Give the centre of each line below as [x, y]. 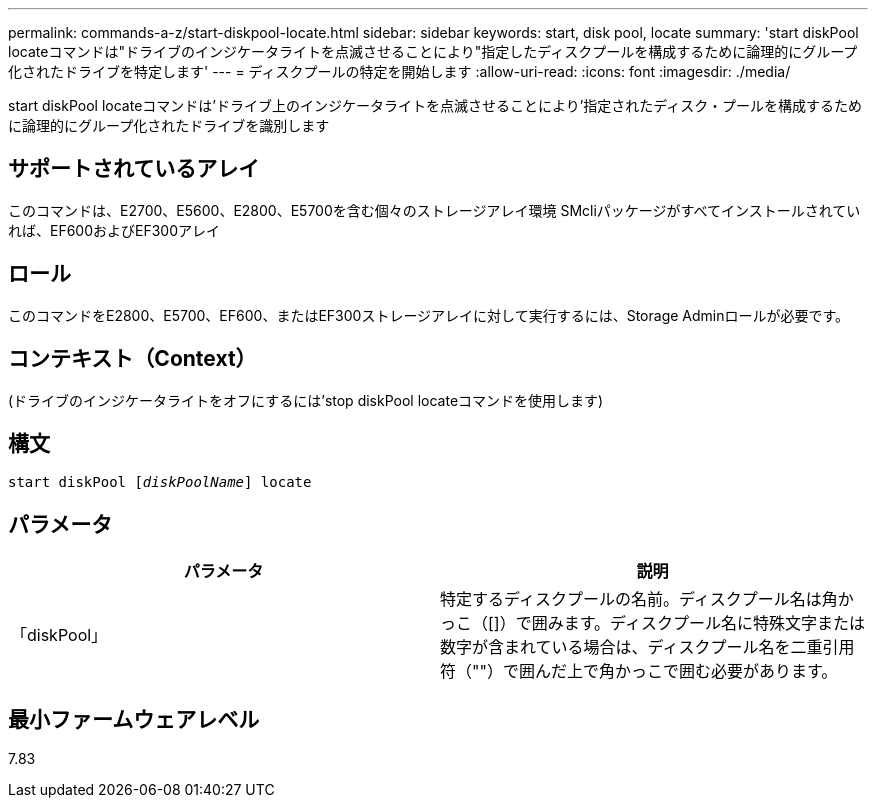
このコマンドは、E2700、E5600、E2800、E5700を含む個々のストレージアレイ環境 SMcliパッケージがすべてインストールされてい [434, 210]
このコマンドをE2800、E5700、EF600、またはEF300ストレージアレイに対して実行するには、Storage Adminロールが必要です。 [429, 315]
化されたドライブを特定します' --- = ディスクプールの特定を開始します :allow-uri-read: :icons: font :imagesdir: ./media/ [399, 71]
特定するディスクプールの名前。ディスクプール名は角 [639, 599]
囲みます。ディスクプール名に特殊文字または [698, 623]
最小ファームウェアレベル [134, 719]
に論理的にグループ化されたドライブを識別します [169, 125]
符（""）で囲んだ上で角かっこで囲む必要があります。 [639, 671]
